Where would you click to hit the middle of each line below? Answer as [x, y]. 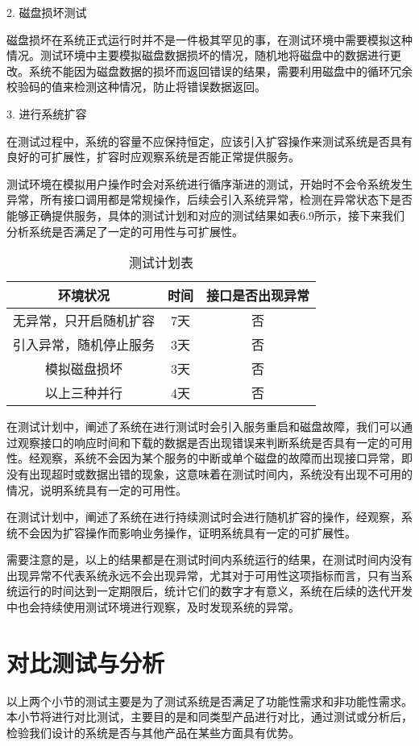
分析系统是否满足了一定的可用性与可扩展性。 [125, 231]
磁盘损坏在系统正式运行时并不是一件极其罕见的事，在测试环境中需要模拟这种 [209, 39]
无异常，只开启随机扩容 [84, 321]
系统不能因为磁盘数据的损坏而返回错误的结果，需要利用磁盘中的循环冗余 [220, 70]
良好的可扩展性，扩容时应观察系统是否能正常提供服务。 [153, 157]
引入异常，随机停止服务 [84, 345]
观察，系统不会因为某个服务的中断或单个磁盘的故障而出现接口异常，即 [226, 458]
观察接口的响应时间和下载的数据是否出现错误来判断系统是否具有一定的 [203, 442]
